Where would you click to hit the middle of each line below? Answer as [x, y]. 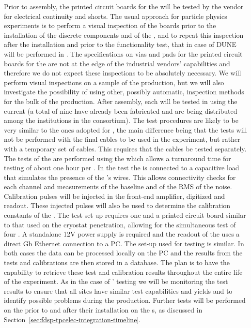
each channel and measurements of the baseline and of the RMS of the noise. [118, 186]
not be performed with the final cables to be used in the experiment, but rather [122, 139]
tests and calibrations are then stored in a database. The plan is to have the [117, 262]
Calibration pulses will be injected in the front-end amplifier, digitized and [115, 196]
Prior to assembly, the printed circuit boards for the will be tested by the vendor [124, 6]
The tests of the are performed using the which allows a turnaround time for [118, 158]
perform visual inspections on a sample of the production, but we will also [114, 82]
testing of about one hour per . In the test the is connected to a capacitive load [122, 168]
